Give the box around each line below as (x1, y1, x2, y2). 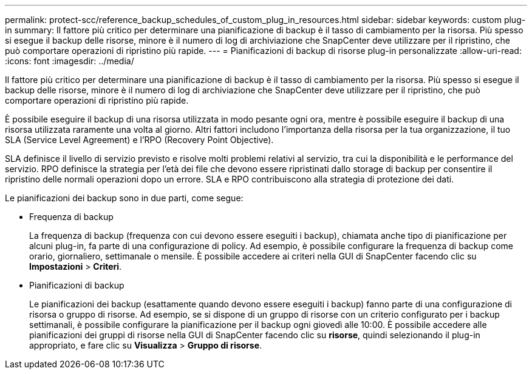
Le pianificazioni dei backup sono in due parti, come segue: (5, 193, 244, 203)
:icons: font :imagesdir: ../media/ (5, 56, 134, 66)
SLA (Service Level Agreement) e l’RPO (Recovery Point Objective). (5, 135, 274, 145)
